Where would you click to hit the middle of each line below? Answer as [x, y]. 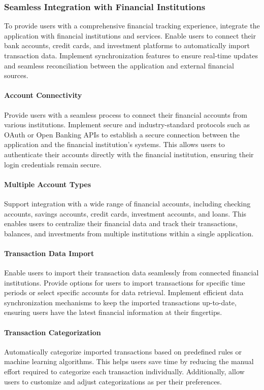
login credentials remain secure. [53, 164]
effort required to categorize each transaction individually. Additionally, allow [124, 371]
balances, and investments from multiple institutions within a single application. [129, 233]
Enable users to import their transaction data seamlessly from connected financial [131, 273]
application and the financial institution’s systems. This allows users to [114, 144]
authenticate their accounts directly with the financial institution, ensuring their [129, 154]
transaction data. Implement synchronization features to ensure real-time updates [131, 55]
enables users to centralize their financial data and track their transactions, [121, 223]
